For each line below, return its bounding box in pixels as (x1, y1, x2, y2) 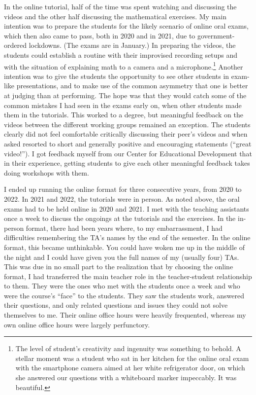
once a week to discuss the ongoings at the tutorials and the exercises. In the (4, 213, 236, 223)
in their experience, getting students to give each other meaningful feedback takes (4, 158, 250, 168)
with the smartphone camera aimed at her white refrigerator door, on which (15, 362, 245, 373)
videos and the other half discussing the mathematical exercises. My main (4, 11, 227, 21)
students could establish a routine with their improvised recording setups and (4, 49, 238, 60)
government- (197, 30, 235, 40)
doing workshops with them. (4, 167, 89, 178)
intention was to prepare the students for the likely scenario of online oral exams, (4, 21, 249, 31)
